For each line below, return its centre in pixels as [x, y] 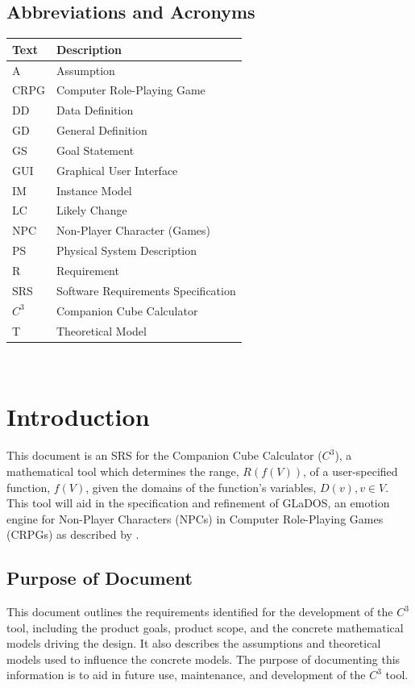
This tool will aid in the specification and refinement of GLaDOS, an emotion [198, 503]
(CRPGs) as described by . [73, 534]
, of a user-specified [350, 471]
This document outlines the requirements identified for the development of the [200, 612]
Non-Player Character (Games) [133, 230]
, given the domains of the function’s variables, [201, 487]
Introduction [78, 417]
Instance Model [94, 190]
